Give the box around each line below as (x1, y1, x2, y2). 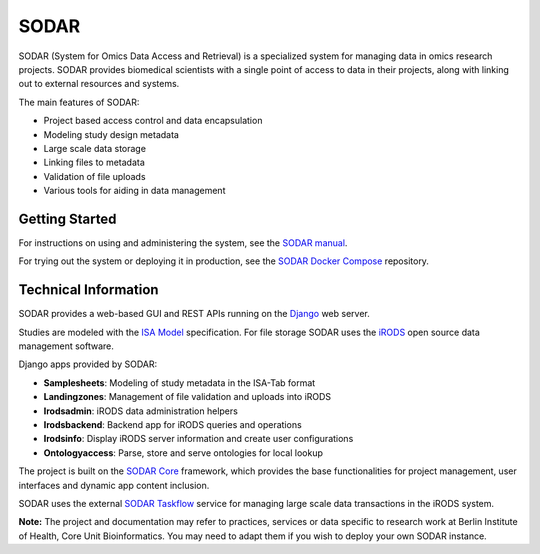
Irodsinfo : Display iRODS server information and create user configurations (43, 433, 354, 445)
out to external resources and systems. (18, 78, 180, 90)
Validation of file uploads (43, 170, 146, 182)
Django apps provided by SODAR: (18, 358, 158, 370)
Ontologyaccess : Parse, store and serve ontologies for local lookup (43, 446, 324, 459)
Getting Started (18, 210, 117, 227)
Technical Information (18, 281, 159, 299)
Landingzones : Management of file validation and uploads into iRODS (43, 391, 332, 403)
